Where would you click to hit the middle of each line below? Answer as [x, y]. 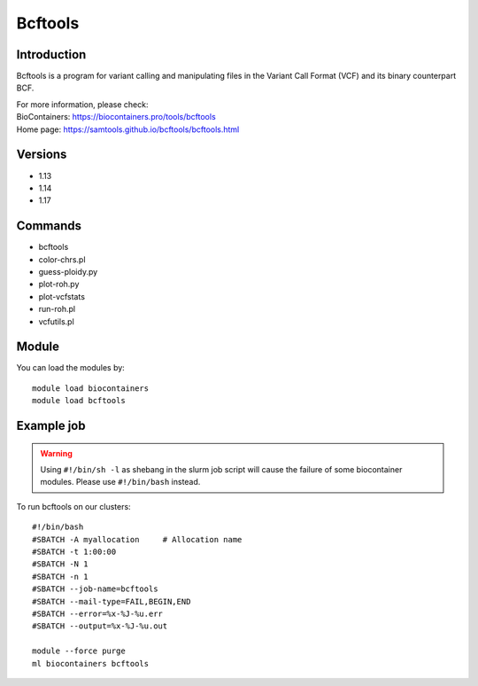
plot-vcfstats [62, 296]
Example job [51, 426]
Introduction [51, 55]
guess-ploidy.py [68, 272]
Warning [56, 453]
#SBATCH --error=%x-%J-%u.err [98, 613]
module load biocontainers [91, 388]
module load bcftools [79, 401]
